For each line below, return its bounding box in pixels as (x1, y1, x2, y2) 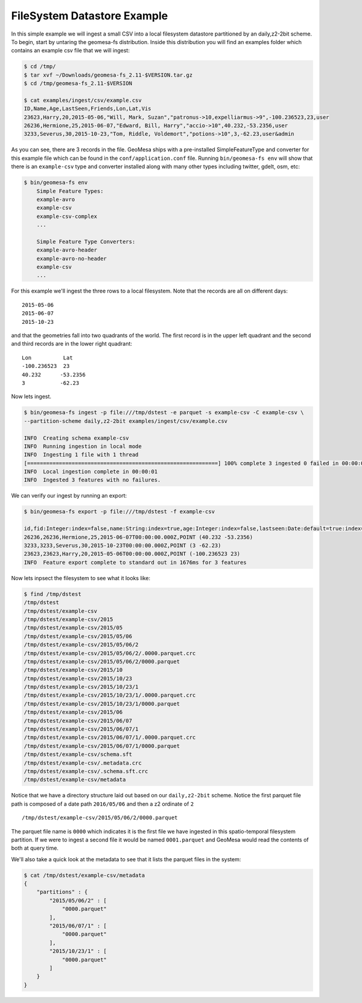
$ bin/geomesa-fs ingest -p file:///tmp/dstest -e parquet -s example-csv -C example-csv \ (24, 409, 304, 416)
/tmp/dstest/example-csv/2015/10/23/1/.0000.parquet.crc (24, 692, 196, 699)
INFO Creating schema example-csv (24, 434, 129, 441)
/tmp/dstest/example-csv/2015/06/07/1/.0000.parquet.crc (24, 734, 196, 741)
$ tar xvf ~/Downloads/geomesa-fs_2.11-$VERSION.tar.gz (24, 71, 193, 78)
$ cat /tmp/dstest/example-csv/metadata (24, 872, 145, 879)
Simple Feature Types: (36, 188, 104, 194)
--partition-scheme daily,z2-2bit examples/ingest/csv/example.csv (24, 417, 228, 425)
